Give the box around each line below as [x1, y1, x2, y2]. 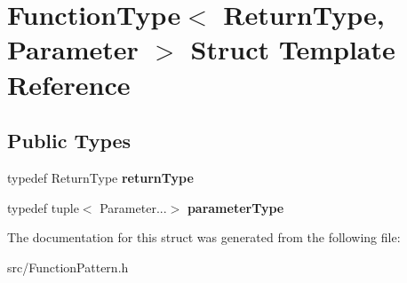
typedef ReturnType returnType [7, 168, 194, 186]
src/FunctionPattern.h [7, 257, 129, 276]
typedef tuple [7, 198, 79, 216]
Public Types [7, 127, 132, 154]
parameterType [187, 198, 284, 216]
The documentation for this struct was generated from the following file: [7, 228, 401, 247]
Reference [7, 66, 131, 102]
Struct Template [190, 31, 395, 67]
